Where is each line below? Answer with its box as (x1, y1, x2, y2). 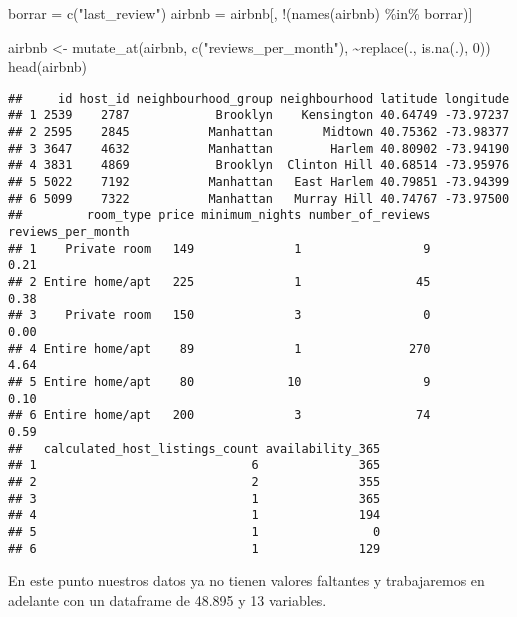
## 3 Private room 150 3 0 (8, 308, 431, 323)
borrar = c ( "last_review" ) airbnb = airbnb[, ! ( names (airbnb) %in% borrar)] (8, 3, 473, 23)
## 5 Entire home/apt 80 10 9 (8, 374, 431, 389)
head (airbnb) (8, 56, 88, 77)
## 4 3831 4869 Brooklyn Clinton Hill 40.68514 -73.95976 (8, 158, 510, 173)
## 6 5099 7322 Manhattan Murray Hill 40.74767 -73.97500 (8, 191, 510, 206)
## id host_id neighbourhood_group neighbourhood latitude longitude (8, 91, 510, 106)
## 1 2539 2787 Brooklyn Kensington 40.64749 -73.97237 (8, 108, 510, 123)
